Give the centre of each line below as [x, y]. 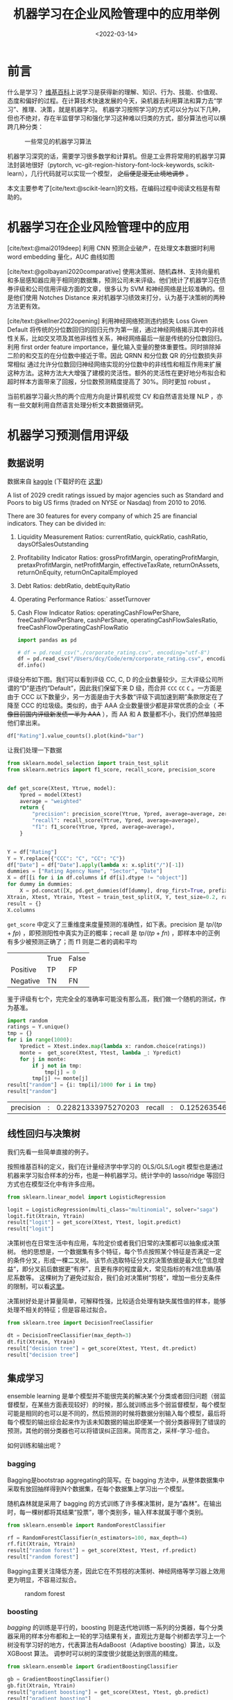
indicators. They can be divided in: [57, 523]
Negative [25, 981]
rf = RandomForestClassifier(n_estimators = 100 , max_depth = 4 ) [97, 1538]
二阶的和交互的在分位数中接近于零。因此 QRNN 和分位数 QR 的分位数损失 [112, 355]
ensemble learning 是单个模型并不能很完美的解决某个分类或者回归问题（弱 [113, 1396]
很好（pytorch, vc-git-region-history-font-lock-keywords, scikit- [123, 164]
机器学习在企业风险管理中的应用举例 [116, 14]
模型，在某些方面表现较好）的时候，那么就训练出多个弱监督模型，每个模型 [119, 1405]
